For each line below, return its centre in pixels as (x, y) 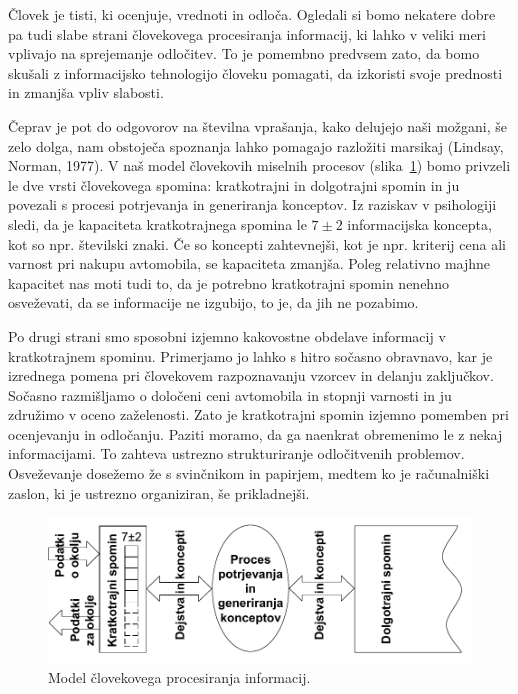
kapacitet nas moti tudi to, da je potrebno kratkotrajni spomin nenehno (228, 282)
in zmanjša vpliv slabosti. (86, 92)
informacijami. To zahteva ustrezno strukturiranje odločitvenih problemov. (236, 453)
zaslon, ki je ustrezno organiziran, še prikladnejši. (159, 492)
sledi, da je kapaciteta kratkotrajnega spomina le (157, 223)
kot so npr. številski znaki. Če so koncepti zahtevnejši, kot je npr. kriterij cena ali (257, 243)
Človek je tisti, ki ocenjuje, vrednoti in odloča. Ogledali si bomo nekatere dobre (252, 14)
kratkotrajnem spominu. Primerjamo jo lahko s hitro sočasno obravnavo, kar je (250, 355)
